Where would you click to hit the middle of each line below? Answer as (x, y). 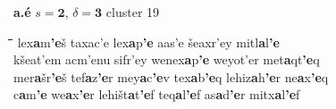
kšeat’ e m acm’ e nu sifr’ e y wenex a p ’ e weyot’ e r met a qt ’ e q (167, 59)
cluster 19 (133, 12)
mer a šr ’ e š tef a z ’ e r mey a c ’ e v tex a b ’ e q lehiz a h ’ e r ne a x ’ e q (171, 76)
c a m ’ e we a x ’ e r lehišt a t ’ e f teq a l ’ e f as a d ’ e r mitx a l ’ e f (157, 94)
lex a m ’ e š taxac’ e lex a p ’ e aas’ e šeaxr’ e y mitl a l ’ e (148, 42)
